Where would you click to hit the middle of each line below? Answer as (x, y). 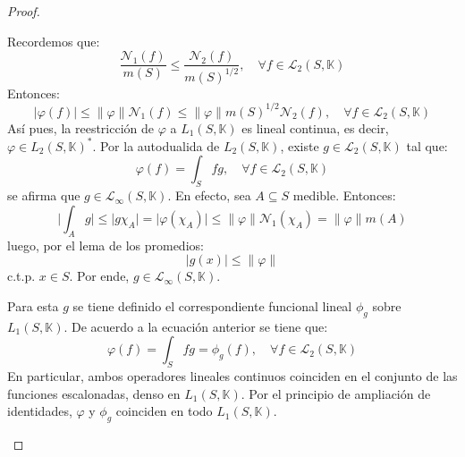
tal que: (427, 145)
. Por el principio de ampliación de (336, 393)
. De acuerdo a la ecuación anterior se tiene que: (196, 326)
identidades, (40, 411)
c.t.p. (21, 276)
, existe (300, 145)
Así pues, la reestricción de (81, 127)
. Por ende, (99, 276)
